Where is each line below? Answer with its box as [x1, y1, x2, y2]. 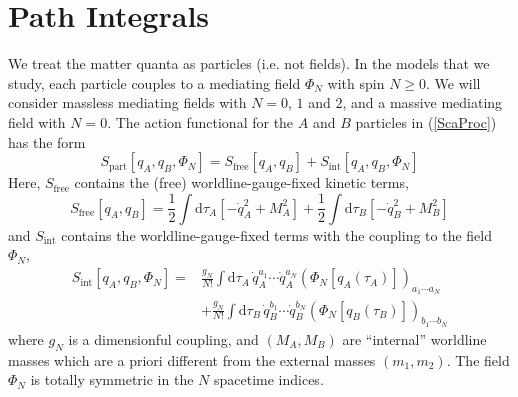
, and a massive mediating [342, 92, 503, 113]
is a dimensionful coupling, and [68, 328, 259, 349]
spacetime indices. [213, 369, 324, 390]
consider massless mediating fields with [8, 92, 247, 113]
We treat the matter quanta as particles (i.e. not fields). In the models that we [8, 53, 490, 74]
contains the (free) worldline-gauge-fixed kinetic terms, [74, 172, 409, 193]
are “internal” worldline [342, 328, 487, 349]
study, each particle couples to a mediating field [8, 72, 301, 93]
